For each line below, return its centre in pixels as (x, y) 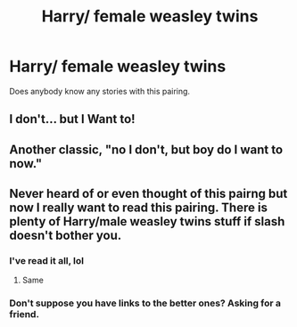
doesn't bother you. (66, 236)
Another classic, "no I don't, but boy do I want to (146, 149)
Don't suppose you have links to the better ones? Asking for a (145, 303)
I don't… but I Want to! (72, 119)
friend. (25, 315)
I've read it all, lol (47, 261)
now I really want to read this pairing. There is (138, 208)
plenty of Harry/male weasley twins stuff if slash (147, 221)
